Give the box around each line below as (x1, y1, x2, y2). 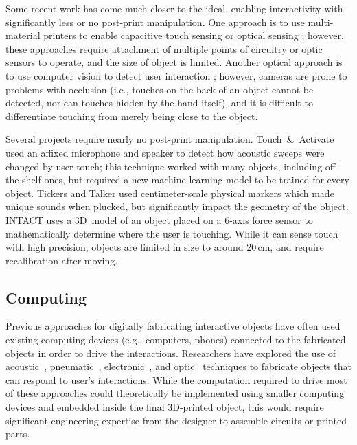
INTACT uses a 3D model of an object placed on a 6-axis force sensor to (5, 212, 313, 227)
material (5, 28, 41, 43)
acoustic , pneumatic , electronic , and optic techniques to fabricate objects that (5, 359, 352, 374)
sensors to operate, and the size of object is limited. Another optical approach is (5, 55, 343, 69)
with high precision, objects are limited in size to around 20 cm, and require (5, 240, 324, 254)
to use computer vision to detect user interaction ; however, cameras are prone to (5, 68, 347, 82)
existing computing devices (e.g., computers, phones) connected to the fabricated (5, 332, 346, 347)
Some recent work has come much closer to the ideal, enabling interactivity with (5, 1, 343, 15)
